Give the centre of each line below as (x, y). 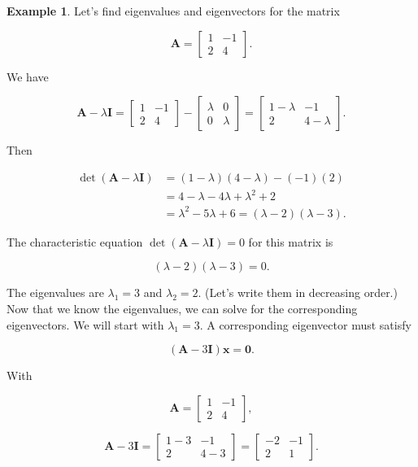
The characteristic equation (75, 241)
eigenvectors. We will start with (85, 324)
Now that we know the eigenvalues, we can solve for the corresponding (182, 309)
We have (28, 76)
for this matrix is (291, 241)
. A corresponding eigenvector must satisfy (305, 324)
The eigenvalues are (55, 292)
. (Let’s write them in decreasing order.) (298, 292)
